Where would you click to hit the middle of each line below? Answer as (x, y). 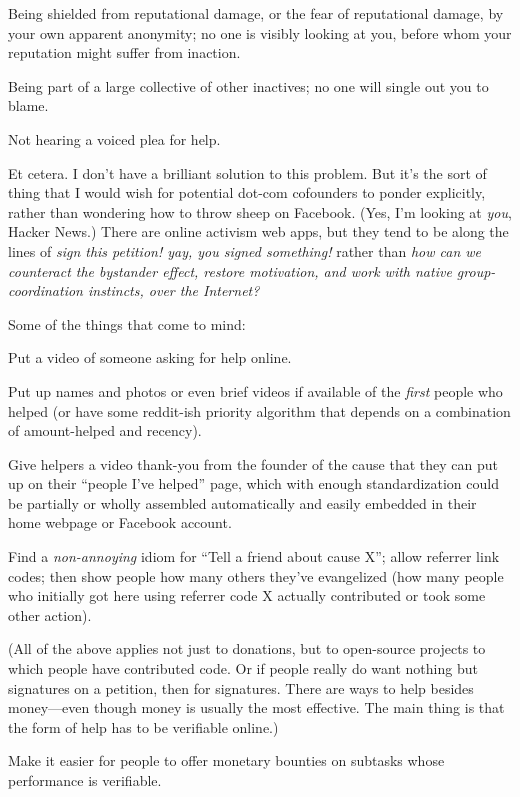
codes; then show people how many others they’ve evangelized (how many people (256, 575)
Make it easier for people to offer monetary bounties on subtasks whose (226, 760)
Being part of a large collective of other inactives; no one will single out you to (248, 85)
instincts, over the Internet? (173, 290)
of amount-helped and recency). (105, 430)
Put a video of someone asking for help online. (150, 357)
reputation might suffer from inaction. (124, 52)
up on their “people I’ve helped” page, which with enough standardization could (253, 483)
